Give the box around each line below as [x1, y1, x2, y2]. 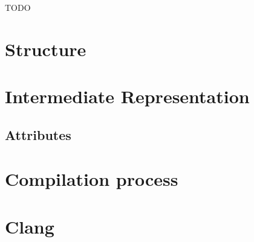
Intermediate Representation [5, 84, 250, 109]
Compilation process [5, 167, 178, 191]
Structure [5, 36, 86, 61]
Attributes [5, 125, 71, 144]
